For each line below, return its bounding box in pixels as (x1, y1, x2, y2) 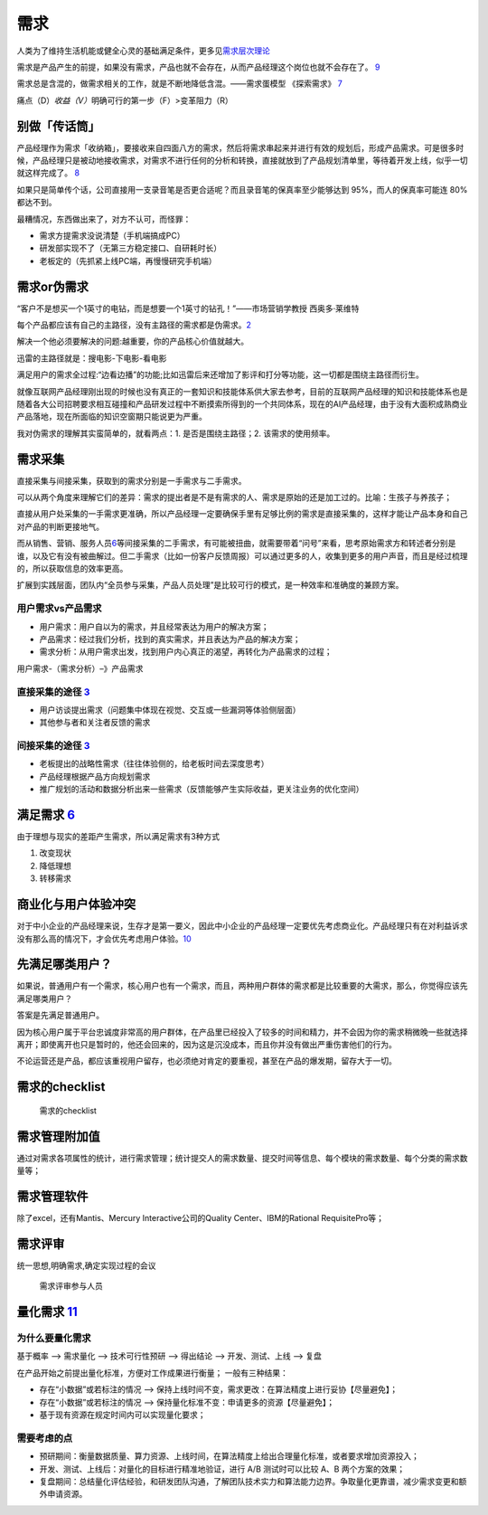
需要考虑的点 (16, 1432, 73, 1444)
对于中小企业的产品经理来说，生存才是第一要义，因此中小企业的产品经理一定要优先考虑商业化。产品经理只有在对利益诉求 (16, 921, 468, 932)
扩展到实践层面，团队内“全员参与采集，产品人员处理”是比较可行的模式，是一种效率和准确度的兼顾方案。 (16, 580, 404, 591)
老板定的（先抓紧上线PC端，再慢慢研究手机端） (39, 255, 217, 266)
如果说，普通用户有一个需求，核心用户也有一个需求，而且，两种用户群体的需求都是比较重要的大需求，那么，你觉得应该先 (16, 980, 468, 991)
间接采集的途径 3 (16, 740, 90, 753)
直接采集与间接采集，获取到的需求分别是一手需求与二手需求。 (16, 475, 247, 486)
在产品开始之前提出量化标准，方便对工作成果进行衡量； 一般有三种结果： (16, 1367, 288, 1378)
